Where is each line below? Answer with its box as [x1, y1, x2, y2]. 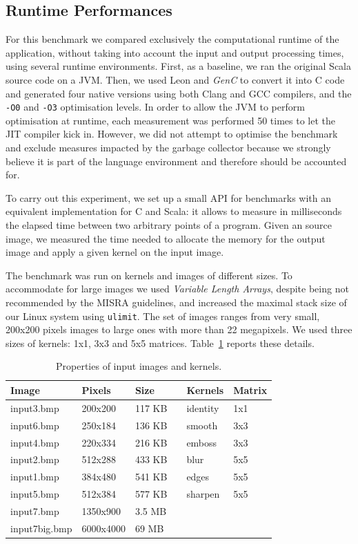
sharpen [186, 487, 220, 501]
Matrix [233, 382, 268, 397]
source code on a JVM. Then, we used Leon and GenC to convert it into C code [6, 72, 345, 86]
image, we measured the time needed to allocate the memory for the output [6, 231, 326, 245]
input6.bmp [10, 418, 59, 432]
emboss [186, 435, 217, 449]
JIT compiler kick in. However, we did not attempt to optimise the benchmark [6, 126, 338, 141]
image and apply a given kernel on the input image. [6, 245, 224, 259]
